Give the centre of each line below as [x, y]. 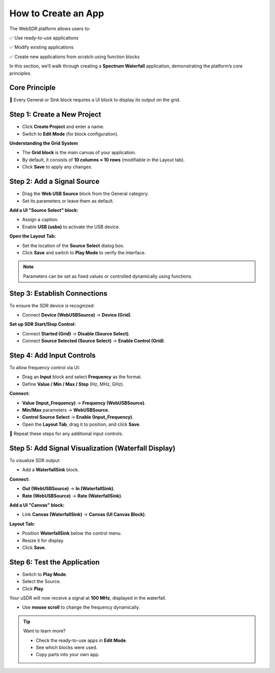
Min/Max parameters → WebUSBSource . [66, 410]
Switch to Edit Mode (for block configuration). [71, 134]
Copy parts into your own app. [68, 655]
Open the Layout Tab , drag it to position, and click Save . [81, 424]
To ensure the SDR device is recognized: [52, 305]
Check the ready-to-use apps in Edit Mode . [81, 640]
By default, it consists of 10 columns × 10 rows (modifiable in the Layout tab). [104, 160]
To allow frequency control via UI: [45, 368]
